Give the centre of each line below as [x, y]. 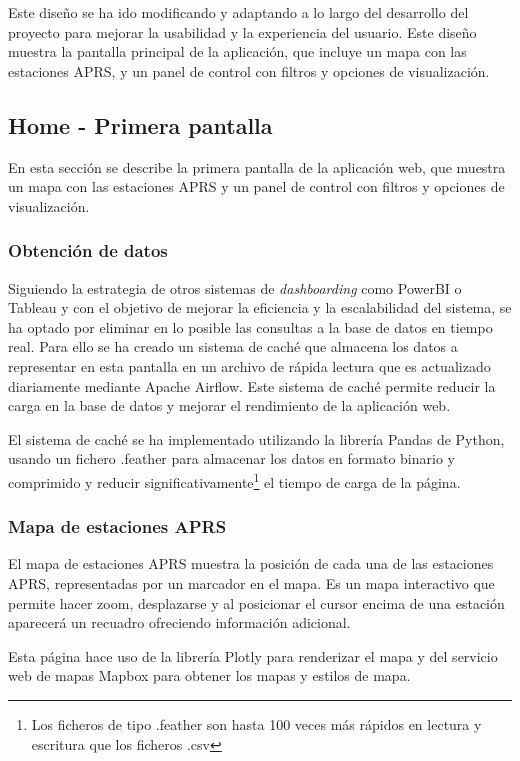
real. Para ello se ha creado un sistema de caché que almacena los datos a [233, 346]
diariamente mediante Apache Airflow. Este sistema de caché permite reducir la [252, 385]
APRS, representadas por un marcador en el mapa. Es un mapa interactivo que [251, 582]
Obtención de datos [88, 250]
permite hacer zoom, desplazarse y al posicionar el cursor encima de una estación [256, 602]
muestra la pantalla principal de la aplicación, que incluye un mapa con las [237, 51]
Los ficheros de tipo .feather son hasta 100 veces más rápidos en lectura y [256, 723]
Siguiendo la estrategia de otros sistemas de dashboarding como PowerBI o [235, 287]
